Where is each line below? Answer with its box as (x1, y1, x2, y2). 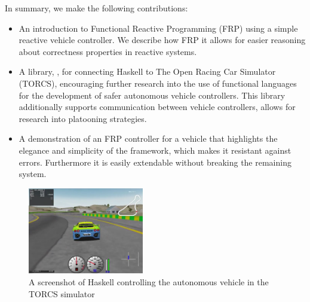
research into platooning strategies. (19, 112, 147, 124)
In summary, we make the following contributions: (5, 2, 188, 14)
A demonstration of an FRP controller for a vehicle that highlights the (19, 132, 278, 145)
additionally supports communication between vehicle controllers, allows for (19, 100, 296, 113)
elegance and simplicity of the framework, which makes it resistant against (19, 144, 291, 156)
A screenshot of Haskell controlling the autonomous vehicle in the (29, 275, 269, 288)
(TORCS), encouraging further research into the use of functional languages (19, 77, 297, 89)
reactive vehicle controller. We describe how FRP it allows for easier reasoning (19, 33, 306, 46)
